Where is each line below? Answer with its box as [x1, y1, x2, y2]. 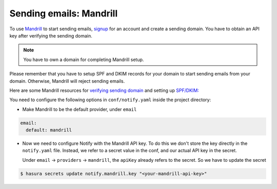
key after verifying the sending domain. [9, 32, 92, 39]
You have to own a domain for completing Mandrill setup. [23, 56, 144, 63]
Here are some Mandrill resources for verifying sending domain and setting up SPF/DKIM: [9, 87, 200, 93]
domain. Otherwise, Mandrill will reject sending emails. [9, 78, 125, 84]
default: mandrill [26, 127, 72, 133]
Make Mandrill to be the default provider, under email [22, 106, 137, 112]
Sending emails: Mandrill [9, 8, 118, 19]
